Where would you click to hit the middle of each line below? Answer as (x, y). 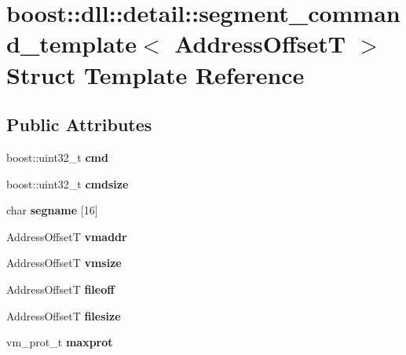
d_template (72, 44)
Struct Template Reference (155, 74)
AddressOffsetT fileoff (60, 289)
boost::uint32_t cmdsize (68, 183)
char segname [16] (52, 210)
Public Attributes (79, 124)
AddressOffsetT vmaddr (67, 236)
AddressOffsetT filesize (64, 315)
